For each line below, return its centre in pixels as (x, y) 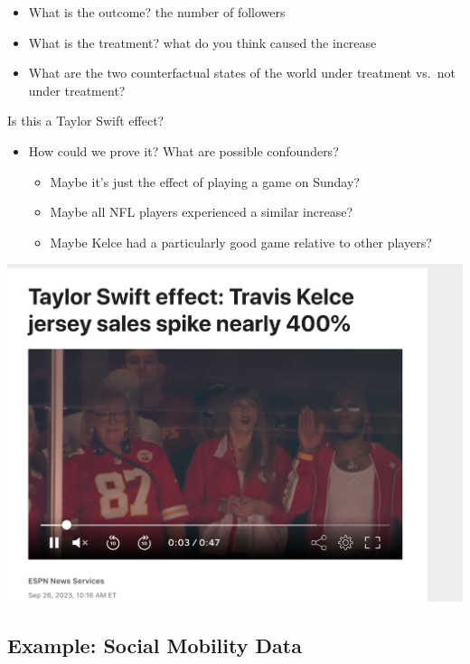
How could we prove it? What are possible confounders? (183, 150)
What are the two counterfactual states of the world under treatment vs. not (242, 73)
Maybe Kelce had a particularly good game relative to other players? (241, 242)
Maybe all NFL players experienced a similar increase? (202, 212)
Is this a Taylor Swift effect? (86, 121)
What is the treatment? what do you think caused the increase (202, 42)
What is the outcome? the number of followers (157, 12)
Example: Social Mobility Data (155, 645)
